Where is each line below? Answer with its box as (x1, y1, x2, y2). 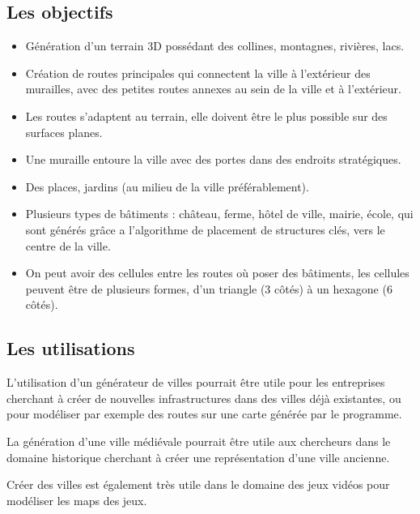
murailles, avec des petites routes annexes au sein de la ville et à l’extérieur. (25, 80, 401, 97)
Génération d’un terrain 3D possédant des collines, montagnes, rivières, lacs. (25, 37, 405, 54)
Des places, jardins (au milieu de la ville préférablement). (25, 178, 309, 195)
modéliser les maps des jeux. (6, 491, 147, 508)
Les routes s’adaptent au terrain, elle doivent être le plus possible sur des (25, 107, 388, 124)
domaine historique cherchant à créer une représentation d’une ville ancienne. (6, 448, 390, 465)
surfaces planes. (25, 123, 103, 140)
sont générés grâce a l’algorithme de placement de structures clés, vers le (25, 221, 385, 238)
